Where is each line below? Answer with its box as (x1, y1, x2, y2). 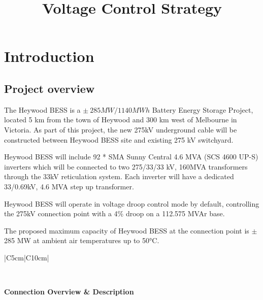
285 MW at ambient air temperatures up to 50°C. (4, 235, 159, 246)
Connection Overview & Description (4, 286, 134, 297)
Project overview (4, 80, 95, 96)
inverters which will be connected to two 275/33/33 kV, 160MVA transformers (4, 161, 248, 172)
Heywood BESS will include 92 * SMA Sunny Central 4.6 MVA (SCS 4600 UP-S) (4, 151, 258, 162)
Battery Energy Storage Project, (152, 104, 253, 115)
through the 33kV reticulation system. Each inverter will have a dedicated (4, 171, 234, 182)
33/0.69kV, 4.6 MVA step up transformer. (4, 181, 134, 191)
